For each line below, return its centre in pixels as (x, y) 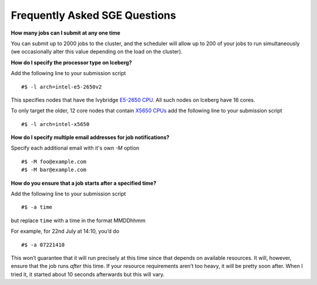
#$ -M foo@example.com (54, 162)
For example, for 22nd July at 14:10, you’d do (65, 231)
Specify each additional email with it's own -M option (75, 148)
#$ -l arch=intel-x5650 (55, 124)
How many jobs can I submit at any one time (65, 33)
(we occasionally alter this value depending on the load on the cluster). (97, 52)
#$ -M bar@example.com (54, 170)
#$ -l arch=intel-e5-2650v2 (62, 87)
